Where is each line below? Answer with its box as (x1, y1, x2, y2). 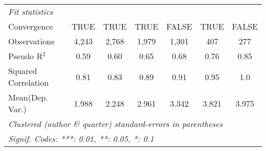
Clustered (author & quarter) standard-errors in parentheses (8, 118, 223, 130)
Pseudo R (8, 50, 43, 62)
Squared (8, 65, 37, 77)
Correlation (8, 77, 49, 88)
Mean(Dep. (8, 91, 48, 103)
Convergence (8, 20, 53, 32)
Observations (8, 35, 55, 47)
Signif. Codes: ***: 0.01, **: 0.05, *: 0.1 (8, 133, 154, 144)
